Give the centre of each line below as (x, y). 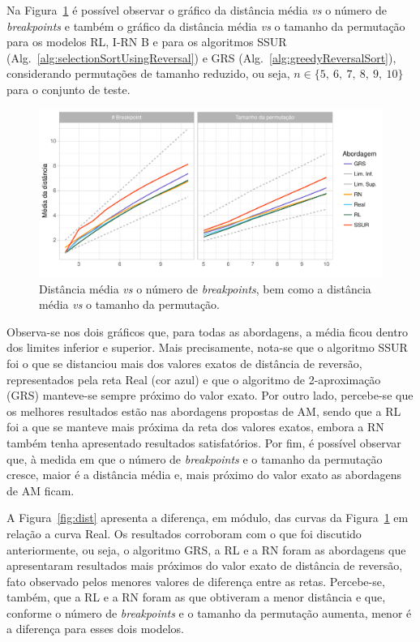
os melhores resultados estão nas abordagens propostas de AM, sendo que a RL (204, 411)
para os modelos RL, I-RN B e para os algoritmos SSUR (147, 42)
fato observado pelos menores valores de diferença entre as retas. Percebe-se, (196, 581)
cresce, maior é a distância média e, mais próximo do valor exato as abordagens (204, 475)
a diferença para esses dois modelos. (95, 629)
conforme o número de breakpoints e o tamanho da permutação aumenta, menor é (209, 612)
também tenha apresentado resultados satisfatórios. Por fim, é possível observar (204, 442)
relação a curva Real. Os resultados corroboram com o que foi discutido (184, 533)
